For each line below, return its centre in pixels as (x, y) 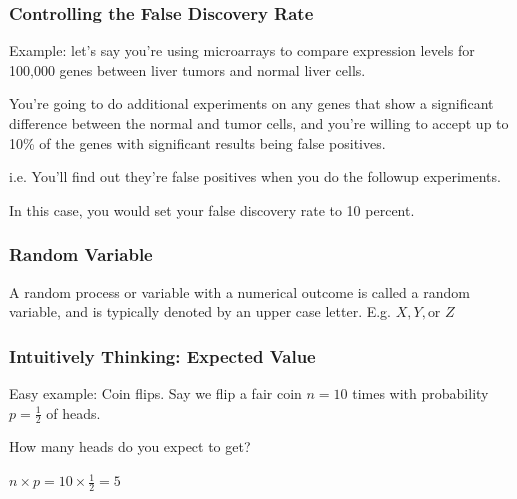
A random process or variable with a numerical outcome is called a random (239, 291)
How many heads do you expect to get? (130, 446)
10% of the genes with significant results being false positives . (197, 142)
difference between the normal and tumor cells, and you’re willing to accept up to (259, 123)
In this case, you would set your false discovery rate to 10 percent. (212, 209)
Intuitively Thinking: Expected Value (162, 355)
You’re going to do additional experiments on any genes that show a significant (251, 103)
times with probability (420, 393)
